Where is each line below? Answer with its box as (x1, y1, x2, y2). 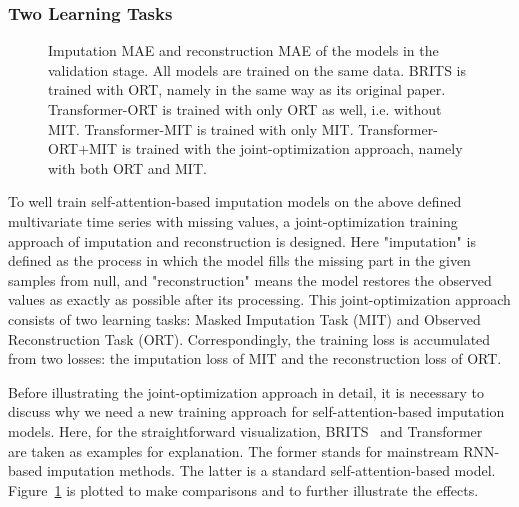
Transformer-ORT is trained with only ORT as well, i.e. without (48, 99, 442, 119)
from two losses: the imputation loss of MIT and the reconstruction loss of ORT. (8, 348, 502, 369)
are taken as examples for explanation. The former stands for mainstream (8, 440, 459, 461)
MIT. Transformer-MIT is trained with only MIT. (48, 118, 354, 139)
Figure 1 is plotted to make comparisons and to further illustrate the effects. (8, 479, 479, 500)
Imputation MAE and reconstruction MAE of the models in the (48, 40, 439, 61)
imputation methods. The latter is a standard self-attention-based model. (46, 460, 496, 481)
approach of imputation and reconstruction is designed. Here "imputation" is (8, 230, 476, 251)
